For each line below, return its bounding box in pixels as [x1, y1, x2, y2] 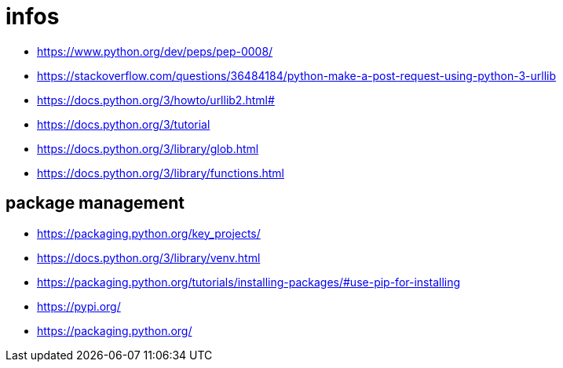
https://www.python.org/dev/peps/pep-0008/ [37, 44, 273, 58]
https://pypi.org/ [37, 299, 121, 313]
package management [5, 193, 185, 213]
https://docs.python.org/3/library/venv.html [37, 250, 261, 264]
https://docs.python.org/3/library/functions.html [37, 166, 284, 180]
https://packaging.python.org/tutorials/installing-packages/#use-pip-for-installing [37, 275, 461, 289]
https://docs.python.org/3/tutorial [37, 117, 210, 131]
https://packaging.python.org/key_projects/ [37, 226, 261, 240]
